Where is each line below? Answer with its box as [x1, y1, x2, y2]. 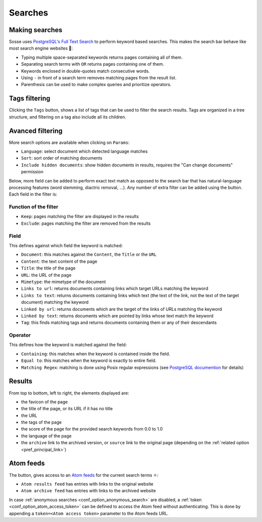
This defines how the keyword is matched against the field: [9, 342, 127, 348]
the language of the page [21, 433, 72, 439]
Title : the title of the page [21, 265, 76, 271]
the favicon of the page [21, 399, 68, 405]
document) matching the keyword [21, 299, 89, 305]
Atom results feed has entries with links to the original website [21, 481, 154, 486]
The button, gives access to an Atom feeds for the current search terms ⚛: [9, 472, 159, 478]
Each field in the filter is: [9, 191, 58, 197]
